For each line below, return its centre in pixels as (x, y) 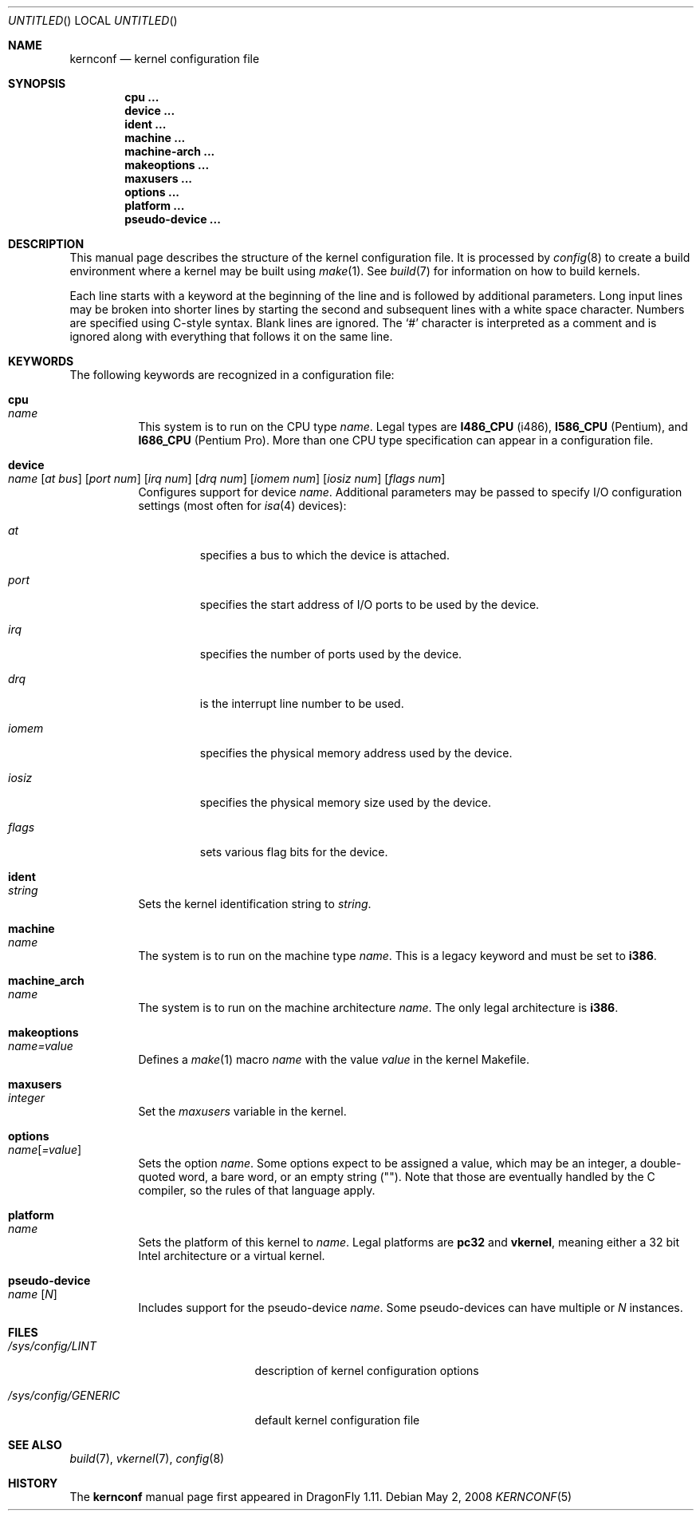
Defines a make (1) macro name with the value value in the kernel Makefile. (334, 1059)
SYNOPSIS (37, 83)
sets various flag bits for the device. (294, 852)
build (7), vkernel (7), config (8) (147, 1458)
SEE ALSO (35, 1445)
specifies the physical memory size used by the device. (346, 802)
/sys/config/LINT (52, 1346)
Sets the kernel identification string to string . (255, 904)
